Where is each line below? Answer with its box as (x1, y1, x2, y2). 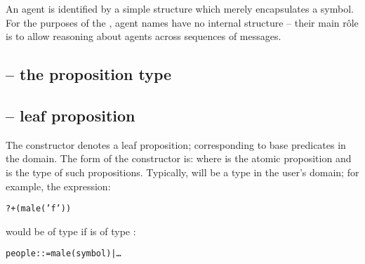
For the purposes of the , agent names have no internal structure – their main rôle (6, 15, 359, 29)
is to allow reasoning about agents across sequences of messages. (6, 29, 281, 44)
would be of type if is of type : (6, 223, 136, 238)
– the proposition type (6, 63, 172, 85)
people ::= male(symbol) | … (6, 249, 121, 259)
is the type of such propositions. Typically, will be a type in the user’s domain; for (6, 164, 359, 179)
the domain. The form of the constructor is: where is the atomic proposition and (6, 151, 352, 166)
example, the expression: (6, 178, 111, 193)
